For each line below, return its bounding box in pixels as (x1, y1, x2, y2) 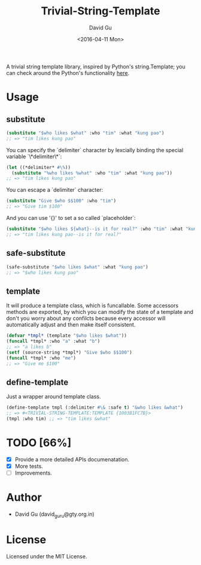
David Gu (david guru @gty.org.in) (14, 510, 95, 519)
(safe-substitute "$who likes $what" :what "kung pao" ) (6, 264, 148, 270)
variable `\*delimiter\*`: (6, 153, 62, 160)
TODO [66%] (6, 436, 72, 450)
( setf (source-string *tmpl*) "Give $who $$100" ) (6, 349, 133, 355)
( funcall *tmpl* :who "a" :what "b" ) (6, 339, 100, 345)
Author (6, 491, 42, 504)
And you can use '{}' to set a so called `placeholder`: (6, 214, 136, 222)
